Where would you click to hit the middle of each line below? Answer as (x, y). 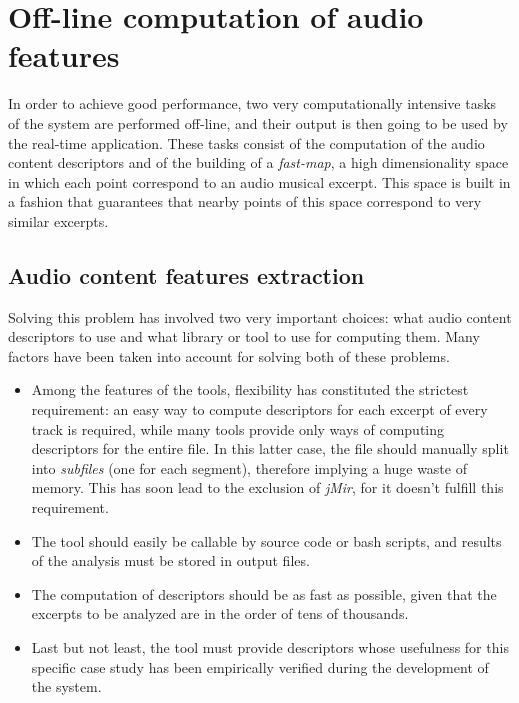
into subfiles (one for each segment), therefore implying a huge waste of (249, 467)
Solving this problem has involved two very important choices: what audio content (260, 316)
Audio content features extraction (186, 274)
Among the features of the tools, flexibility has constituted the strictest (250, 389)
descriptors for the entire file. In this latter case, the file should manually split (270, 448)
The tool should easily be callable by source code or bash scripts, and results (266, 540)
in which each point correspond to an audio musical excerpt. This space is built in (259, 181)
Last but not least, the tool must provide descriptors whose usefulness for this (270, 646)
